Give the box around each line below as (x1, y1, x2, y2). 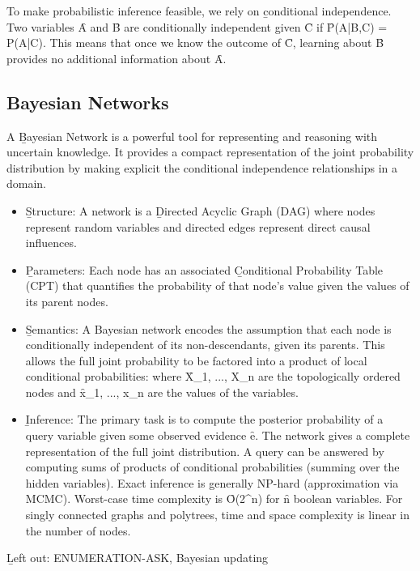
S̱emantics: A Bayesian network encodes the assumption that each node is (25, 320, 392, 337)
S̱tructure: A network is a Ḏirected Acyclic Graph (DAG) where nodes (25, 202, 375, 219)
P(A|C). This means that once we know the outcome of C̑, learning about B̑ (6, 34, 384, 51)
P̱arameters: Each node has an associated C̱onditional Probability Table (25, 261, 384, 278)
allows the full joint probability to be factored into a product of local (25, 352, 367, 369)
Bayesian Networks (6, 89, 169, 114)
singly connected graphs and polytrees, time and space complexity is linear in (25, 506, 409, 523)
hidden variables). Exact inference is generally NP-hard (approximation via (25, 474, 399, 491)
